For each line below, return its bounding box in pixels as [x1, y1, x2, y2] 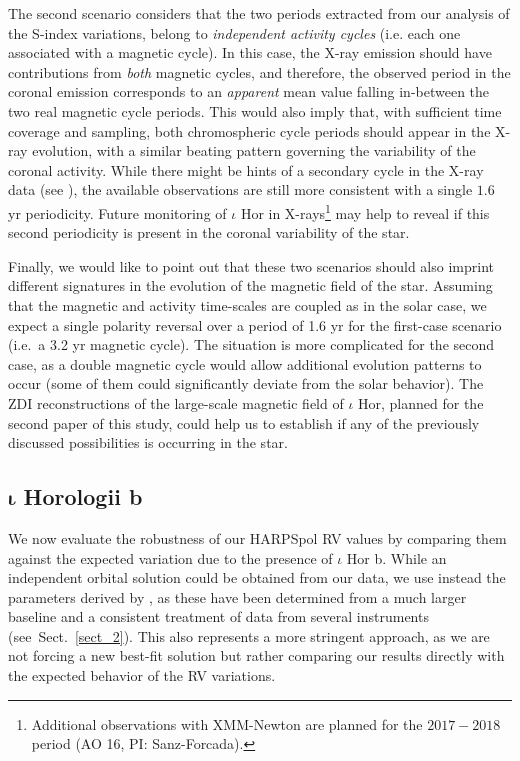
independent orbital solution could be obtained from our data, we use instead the [8, 567, 506, 588]
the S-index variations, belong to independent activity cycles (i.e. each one [8, 22, 461, 43]
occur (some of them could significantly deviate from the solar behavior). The [8, 373, 484, 394]
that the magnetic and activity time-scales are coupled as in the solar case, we [8, 294, 487, 315]
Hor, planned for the [358, 392, 484, 413]
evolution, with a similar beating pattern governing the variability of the [32, 140, 476, 161]
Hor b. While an [346, 547, 447, 568]
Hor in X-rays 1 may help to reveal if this [240, 199, 490, 223]
